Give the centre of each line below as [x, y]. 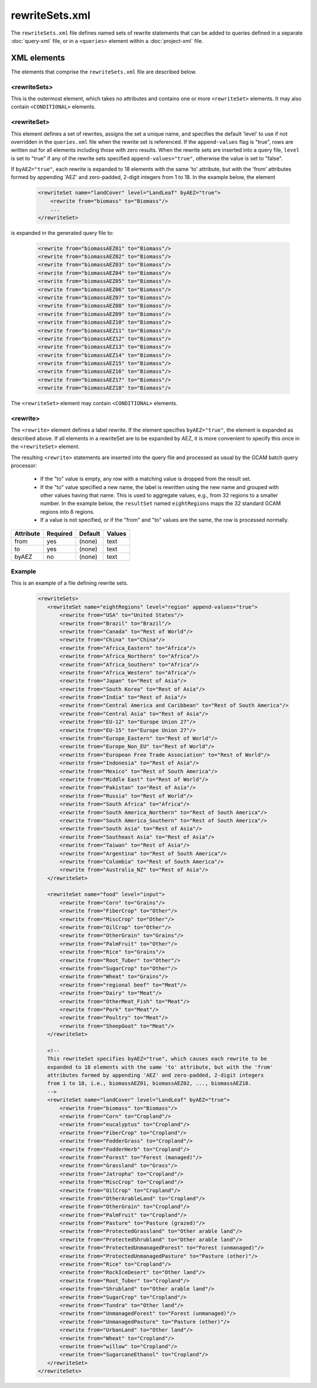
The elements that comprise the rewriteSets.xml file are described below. [104, 72]
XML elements [38, 58]
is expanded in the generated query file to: [62, 233]
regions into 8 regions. [68, 511]
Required [60, 533]
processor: [24, 465]
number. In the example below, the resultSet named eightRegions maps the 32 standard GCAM [161, 503]
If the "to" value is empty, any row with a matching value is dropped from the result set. [146, 479]
